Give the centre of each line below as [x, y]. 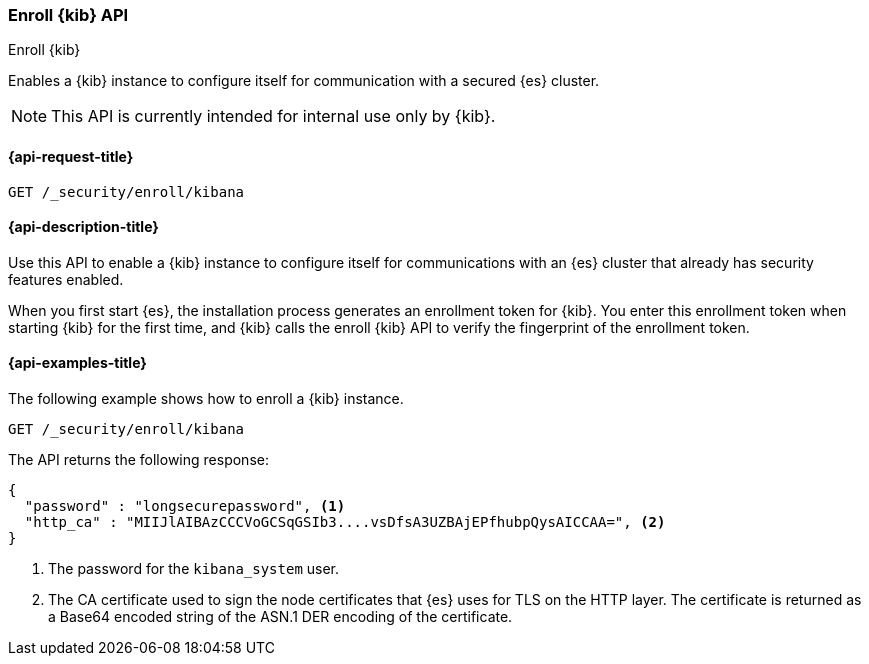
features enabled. [66, 279]
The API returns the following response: [138, 460]
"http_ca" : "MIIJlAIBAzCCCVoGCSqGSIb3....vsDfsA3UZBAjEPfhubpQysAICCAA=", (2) [345, 522]
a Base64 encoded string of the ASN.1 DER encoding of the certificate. [280, 617]
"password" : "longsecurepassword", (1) [185, 506]
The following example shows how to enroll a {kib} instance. [206, 399]
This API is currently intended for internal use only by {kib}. [273, 116]
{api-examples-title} [77, 363]
